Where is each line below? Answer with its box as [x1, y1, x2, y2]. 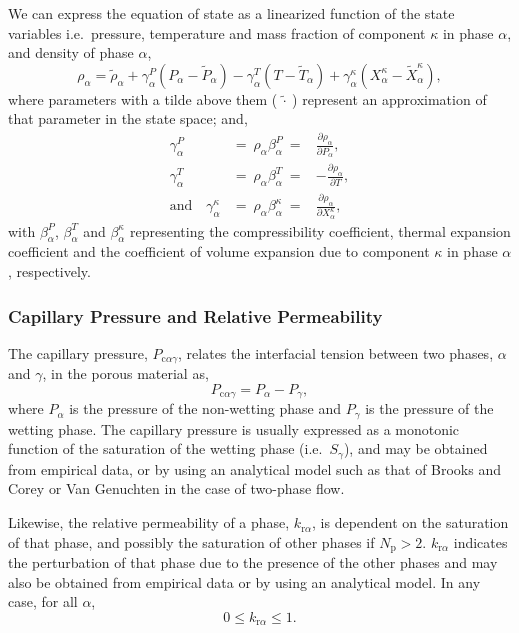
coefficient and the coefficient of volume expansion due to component [8, 241, 430, 262]
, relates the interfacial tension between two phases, [178, 342, 494, 363]
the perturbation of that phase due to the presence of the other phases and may [8, 552, 498, 573]
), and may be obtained [343, 438, 488, 459]
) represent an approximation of [292, 88, 487, 109]
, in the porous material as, [42, 363, 209, 384]
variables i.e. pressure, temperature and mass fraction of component [8, 22, 426, 43]
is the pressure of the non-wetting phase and [69, 398, 342, 419]
